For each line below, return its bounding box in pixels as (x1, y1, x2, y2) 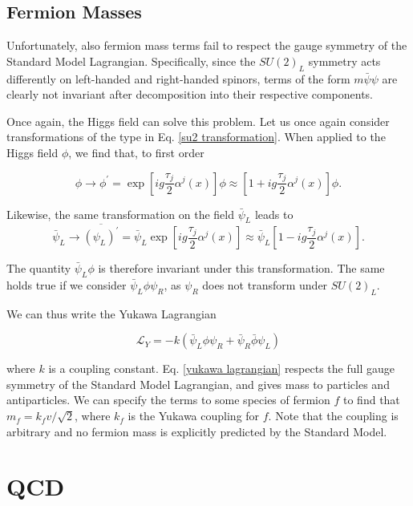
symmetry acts (308, 52, 381, 69)
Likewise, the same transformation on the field (6, 205, 234, 222)
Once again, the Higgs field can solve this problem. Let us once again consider (6, 112, 390, 129)
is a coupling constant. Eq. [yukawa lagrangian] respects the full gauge (48, 360, 395, 377)
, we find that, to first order (68, 144, 204, 160)
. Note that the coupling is (268, 407, 399, 424)
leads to (254, 205, 294, 222)
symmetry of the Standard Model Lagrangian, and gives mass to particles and (6, 375, 390, 392)
